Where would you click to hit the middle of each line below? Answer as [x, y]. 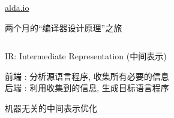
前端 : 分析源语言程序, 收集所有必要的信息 [87, 76]
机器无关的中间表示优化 [51, 108]
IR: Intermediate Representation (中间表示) [86, 56]
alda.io [17, 7]
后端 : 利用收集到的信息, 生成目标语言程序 [87, 88]
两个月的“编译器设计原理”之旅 [64, 27]
